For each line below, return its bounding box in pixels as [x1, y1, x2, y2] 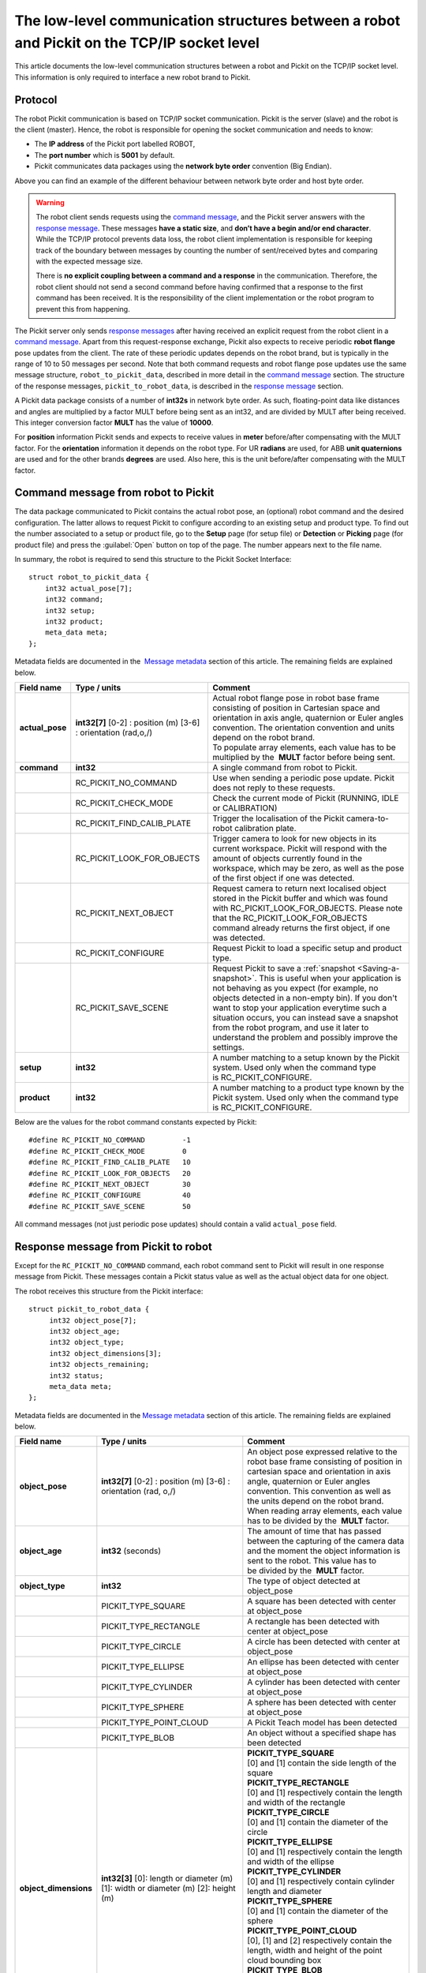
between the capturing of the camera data [247, 1536, 405, 1547]
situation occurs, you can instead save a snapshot [212, 1012, 398, 1023]
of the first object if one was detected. [212, 872, 355, 883]
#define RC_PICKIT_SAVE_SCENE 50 [28, 1202, 191, 1211]
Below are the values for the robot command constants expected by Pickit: [14, 1117, 257, 1126]
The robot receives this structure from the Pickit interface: [14, 1286, 204, 1296]
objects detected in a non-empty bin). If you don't [212, 992, 398, 1003]
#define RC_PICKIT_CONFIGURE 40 [28, 1191, 191, 1200]
